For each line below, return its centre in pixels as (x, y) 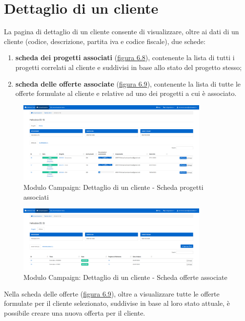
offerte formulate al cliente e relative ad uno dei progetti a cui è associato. (126, 93)
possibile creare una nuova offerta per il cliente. (75, 313)
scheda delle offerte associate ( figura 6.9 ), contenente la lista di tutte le (128, 83)
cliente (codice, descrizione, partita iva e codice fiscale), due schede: (105, 41)
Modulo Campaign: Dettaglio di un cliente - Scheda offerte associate (125, 277)
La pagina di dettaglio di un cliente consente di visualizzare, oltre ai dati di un (122, 32)
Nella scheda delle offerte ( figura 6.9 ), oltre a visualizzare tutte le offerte (112, 293)
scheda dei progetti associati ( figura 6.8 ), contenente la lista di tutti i (125, 57)
